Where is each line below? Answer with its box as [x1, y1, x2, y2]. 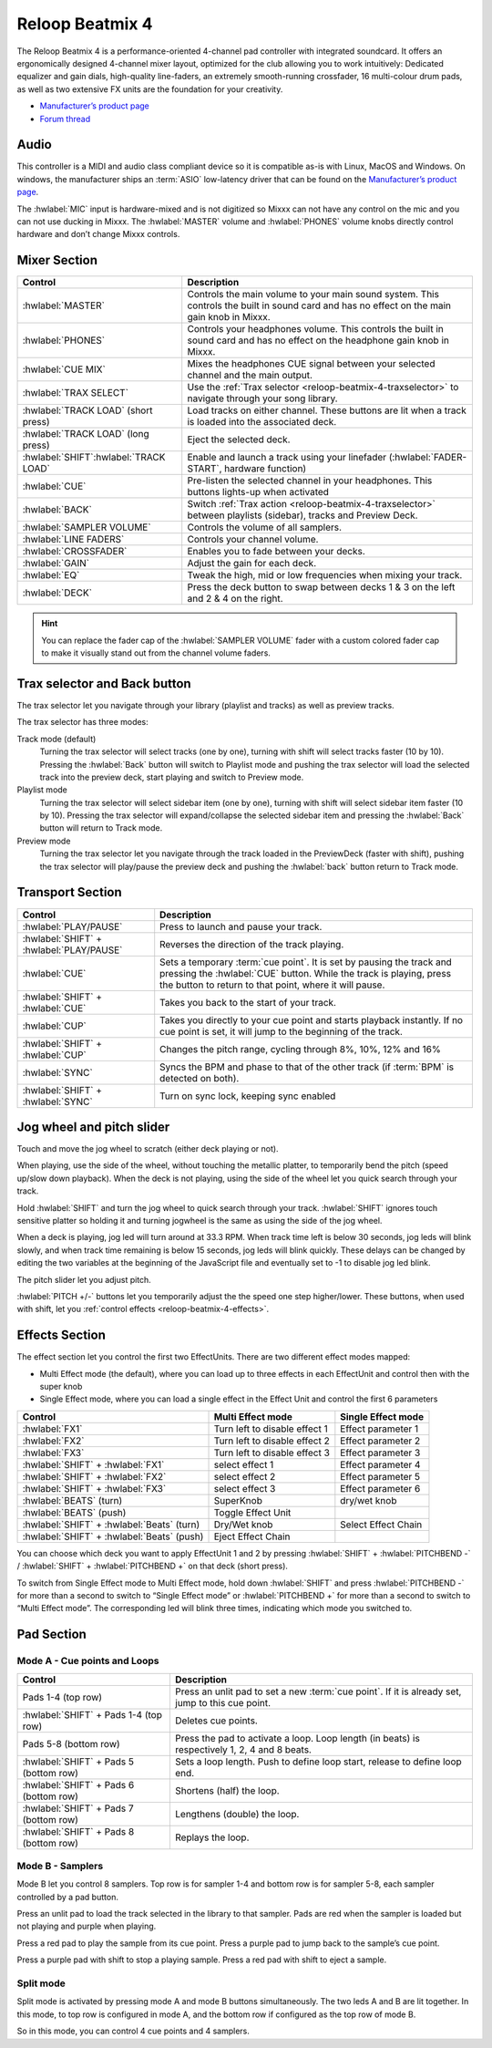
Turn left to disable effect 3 [213, 1446, 330, 1459]
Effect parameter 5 [340, 1470, 421, 1483]
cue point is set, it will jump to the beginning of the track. [159, 1025, 403, 1038]
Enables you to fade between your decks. [187, 545, 365, 558]
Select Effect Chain [340, 1518, 423, 1531]
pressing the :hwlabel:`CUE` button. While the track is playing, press [159, 967, 451, 979]
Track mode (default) [16, 733, 97, 744]
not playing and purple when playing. [16, 1920, 157, 1932]
